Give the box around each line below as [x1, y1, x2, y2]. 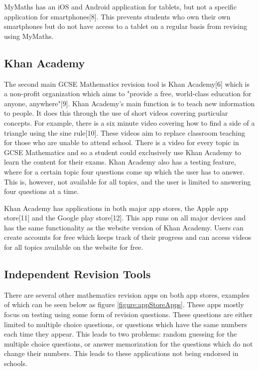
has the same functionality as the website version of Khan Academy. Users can [4, 222, 244, 232]
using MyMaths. [4, 30, 54, 41]
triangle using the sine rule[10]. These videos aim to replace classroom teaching [4, 127, 245, 138]
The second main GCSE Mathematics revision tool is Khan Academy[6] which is [4, 78, 250, 89]
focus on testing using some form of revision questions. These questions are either [4, 309, 253, 320]
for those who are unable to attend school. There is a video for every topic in [4, 137, 239, 148]
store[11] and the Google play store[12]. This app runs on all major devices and [4, 212, 246, 223]
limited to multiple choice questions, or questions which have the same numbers [4, 319, 247, 329]
